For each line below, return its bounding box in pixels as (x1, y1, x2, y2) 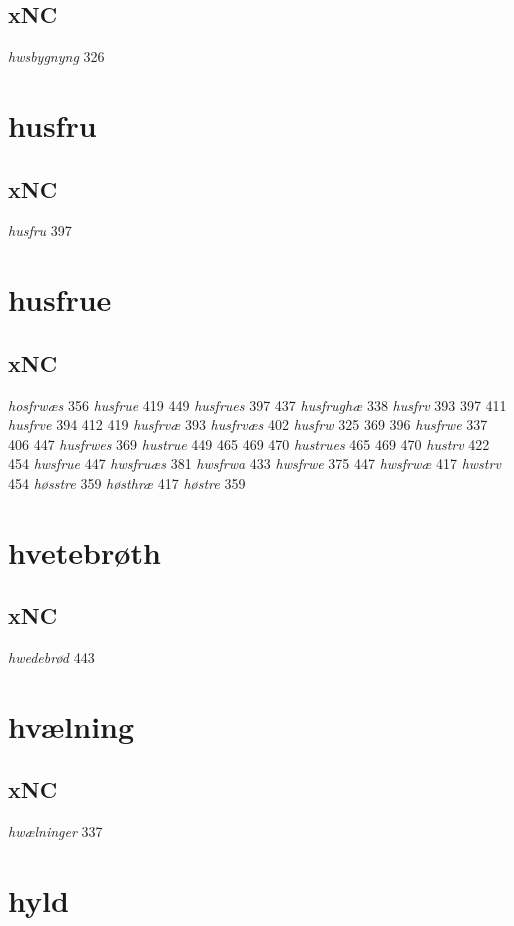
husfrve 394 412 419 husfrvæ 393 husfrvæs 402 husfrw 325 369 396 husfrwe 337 (8, 414, 488, 435)
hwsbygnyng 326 (8, 46, 105, 67)
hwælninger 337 (8, 821, 103, 842)
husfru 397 (8, 220, 72, 241)
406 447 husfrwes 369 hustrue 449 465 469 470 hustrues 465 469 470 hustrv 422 (8, 433, 490, 454)
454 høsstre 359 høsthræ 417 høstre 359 (8, 472, 246, 493)
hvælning (8, 705, 135, 746)
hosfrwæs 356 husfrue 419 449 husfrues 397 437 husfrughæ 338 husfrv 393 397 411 (8, 394, 507, 415)
